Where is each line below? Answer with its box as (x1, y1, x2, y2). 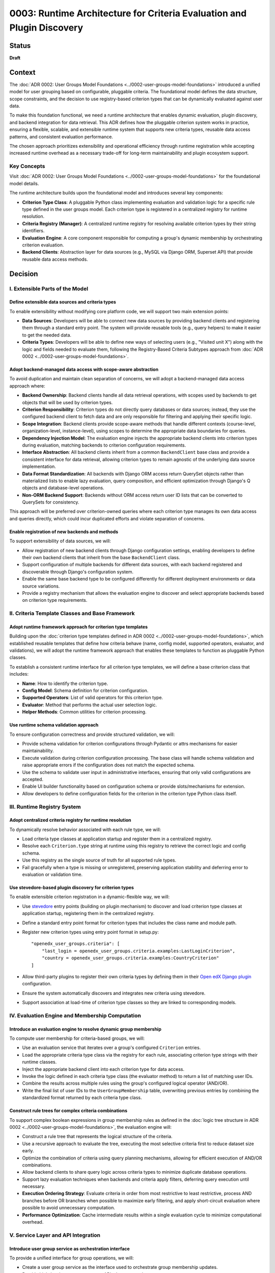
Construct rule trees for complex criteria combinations (9, 1108, 127, 1114)
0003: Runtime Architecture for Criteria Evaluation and (9, 8, 247, 19)
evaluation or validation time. (22, 871, 83, 878)
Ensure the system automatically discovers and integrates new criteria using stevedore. (22, 990, 206, 996)
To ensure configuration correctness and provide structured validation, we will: (9, 731, 175, 737)
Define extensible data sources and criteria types (9, 299, 117, 305)
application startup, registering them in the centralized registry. (22, 910, 155, 917)
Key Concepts (9, 163, 45, 170)
